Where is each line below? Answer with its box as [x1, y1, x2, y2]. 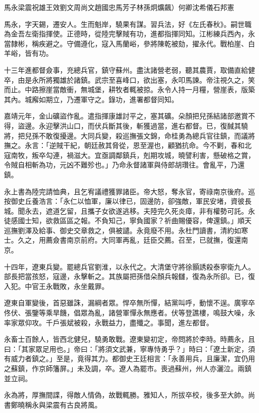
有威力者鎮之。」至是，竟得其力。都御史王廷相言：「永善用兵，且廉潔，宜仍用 [4, 353, 255, 364]
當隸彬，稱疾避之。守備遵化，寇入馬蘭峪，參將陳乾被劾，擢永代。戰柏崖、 [4, 38, 248, 48]
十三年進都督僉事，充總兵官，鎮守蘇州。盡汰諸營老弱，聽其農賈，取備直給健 [4, 64, 255, 75]
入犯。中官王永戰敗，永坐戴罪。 [4, 280, 109, 291]
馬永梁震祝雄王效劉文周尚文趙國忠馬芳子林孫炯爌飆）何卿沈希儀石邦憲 [4, 2, 234, 12]
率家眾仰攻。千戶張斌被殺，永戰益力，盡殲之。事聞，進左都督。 [4, 317, 213, 327]
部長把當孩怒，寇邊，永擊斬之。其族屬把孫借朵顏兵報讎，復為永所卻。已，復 [4, 271, 255, 281]
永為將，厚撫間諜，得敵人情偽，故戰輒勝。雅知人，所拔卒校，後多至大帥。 [4, 390, 248, 400]
